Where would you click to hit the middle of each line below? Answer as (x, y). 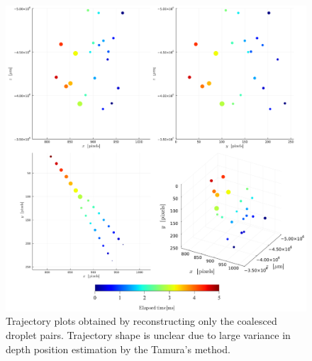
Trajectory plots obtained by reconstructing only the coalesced (141, 321)
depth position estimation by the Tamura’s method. (118, 349)
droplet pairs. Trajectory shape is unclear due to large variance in (148, 334)
